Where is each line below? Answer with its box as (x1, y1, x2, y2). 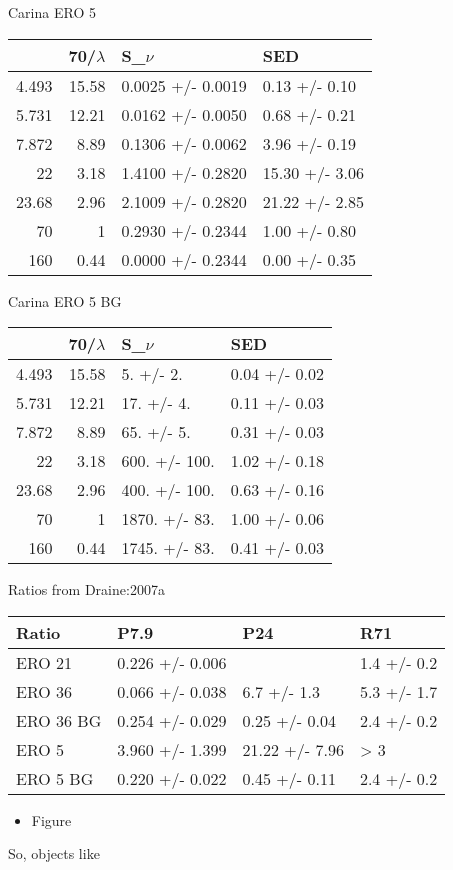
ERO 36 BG (16, 708, 102, 732)
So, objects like (8, 843, 100, 864)
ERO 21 (16, 650, 73, 674)
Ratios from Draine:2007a (8, 579, 165, 600)
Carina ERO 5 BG (8, 290, 122, 311)
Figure (31, 809, 72, 830)
